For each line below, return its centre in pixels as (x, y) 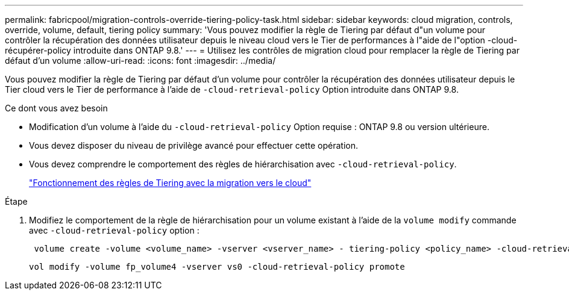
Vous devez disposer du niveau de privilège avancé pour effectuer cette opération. (193, 145)
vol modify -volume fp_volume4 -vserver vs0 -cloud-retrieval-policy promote (217, 267)
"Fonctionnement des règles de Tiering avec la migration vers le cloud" (170, 183)
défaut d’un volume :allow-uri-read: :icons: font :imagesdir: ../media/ (140, 61)
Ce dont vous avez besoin (56, 108)
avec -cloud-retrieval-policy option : (114, 230)
